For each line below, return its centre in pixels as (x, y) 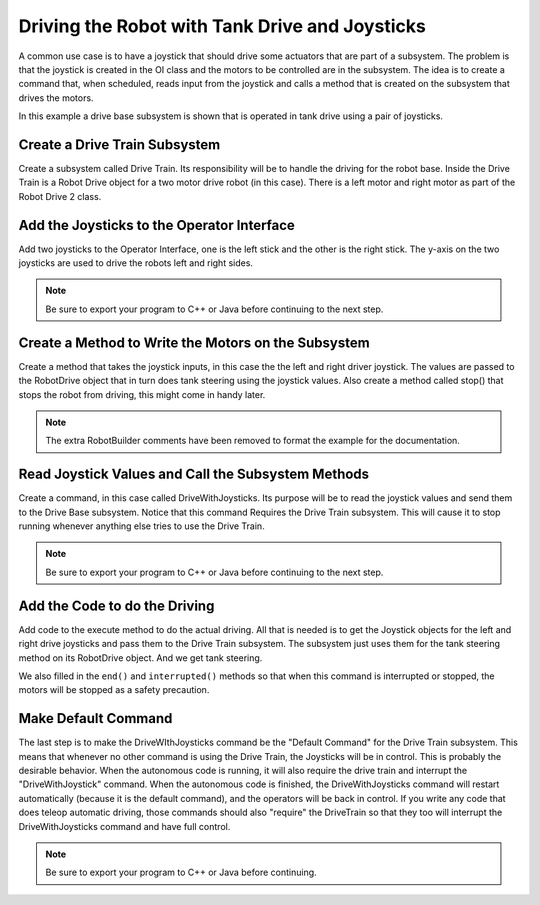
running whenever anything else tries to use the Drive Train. (141, 526)
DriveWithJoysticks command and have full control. (124, 826)
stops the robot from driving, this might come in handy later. (142, 394)
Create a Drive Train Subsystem (119, 144)
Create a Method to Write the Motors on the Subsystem (194, 342)
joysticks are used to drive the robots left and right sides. (136, 263)
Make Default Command (95, 718)
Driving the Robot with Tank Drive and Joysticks (222, 26)
